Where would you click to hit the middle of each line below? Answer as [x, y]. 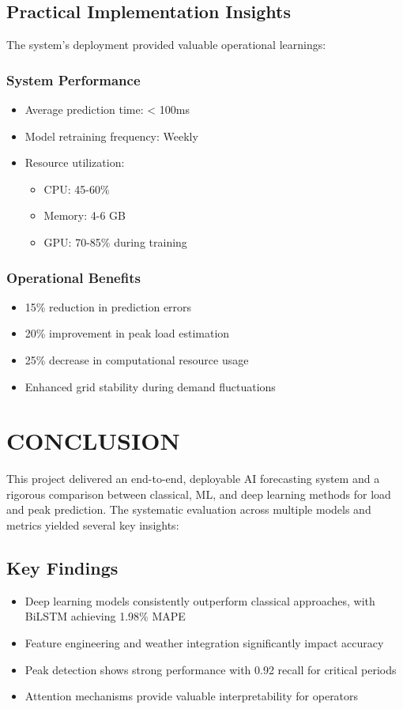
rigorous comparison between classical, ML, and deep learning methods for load [199, 494]
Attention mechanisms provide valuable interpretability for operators [192, 696]
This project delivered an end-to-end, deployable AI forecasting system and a [193, 479]
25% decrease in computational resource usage [137, 359]
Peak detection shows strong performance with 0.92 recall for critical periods [211, 669]
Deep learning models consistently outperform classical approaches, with [200, 600]
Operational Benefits [73, 277]
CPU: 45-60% [77, 189]
